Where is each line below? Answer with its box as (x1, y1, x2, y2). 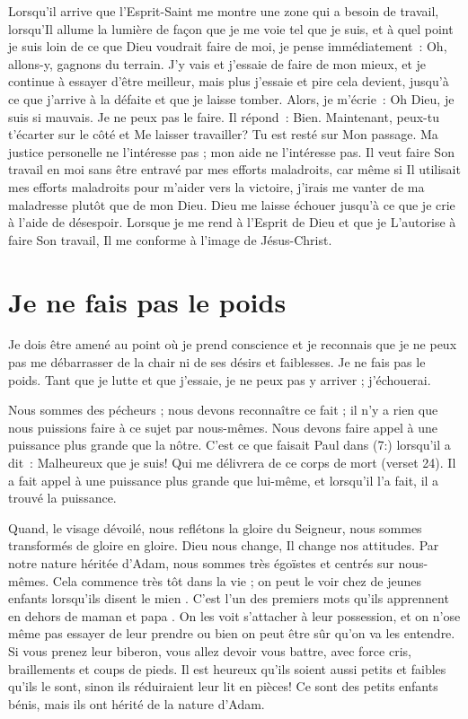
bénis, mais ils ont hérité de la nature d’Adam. (8, 694, 265, 713)
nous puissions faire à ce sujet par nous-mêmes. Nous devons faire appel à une (8, 417, 437, 436)
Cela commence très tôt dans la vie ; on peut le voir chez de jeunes (52, 571, 421, 590)
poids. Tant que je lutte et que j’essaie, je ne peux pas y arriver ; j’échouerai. (8, 370, 431, 389)
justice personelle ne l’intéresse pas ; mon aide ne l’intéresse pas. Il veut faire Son (8, 142, 455, 161)
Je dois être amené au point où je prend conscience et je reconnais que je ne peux (8, 335, 457, 354)
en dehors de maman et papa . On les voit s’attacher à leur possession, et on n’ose (8, 606, 461, 625)
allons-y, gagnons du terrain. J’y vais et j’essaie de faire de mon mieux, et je (8, 54, 427, 73)
